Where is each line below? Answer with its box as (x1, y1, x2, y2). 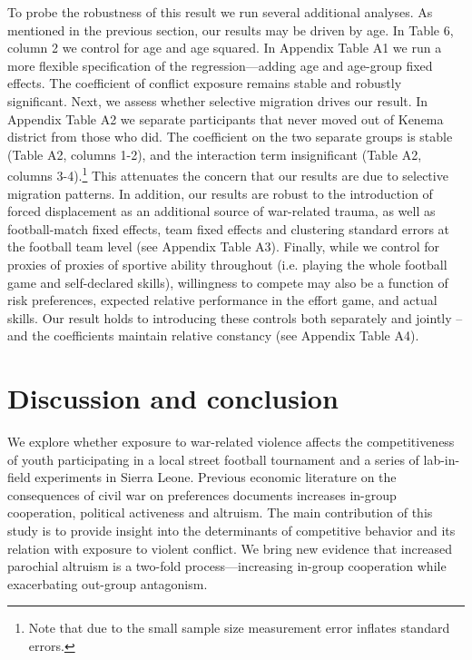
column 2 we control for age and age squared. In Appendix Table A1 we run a (7, 38, 442, 57)
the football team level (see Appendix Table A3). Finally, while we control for (7, 237, 439, 256)
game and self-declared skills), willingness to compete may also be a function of (7, 272, 448, 291)
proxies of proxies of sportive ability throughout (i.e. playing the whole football (7, 254, 447, 273)
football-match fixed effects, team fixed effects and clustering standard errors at (7, 219, 450, 238)
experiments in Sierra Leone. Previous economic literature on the (34, 468, 397, 487)
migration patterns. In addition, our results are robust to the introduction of (7, 183, 433, 202)
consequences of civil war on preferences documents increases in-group (7, 485, 397, 504)
